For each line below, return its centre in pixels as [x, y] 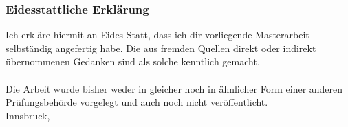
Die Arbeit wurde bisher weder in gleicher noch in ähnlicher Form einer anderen [174, 88]
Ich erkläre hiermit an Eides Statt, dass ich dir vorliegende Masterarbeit [157, 35]
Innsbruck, [28, 115]
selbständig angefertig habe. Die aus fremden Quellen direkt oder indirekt [161, 48]
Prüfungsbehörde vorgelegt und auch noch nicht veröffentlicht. [137, 102]
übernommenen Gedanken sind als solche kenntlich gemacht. [133, 61]
